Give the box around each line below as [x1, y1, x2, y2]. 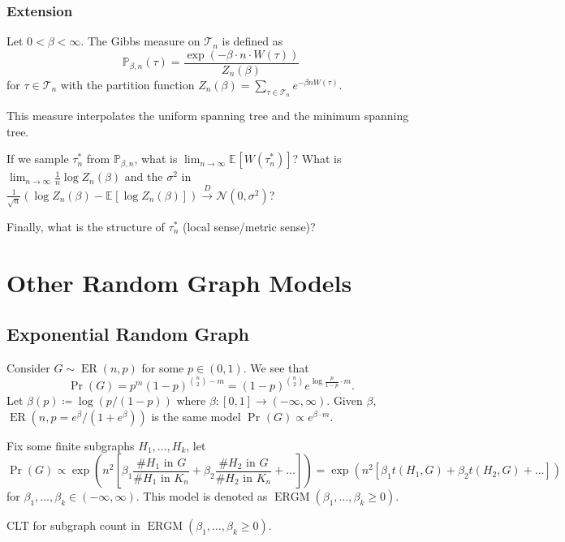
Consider [6, 359, 50, 376]
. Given [326, 392, 363, 409]
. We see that [243, 359, 309, 376]
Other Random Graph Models [6, 265, 352, 299]
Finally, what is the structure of [6, 217, 165, 234]
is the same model [151, 407, 241, 424]
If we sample [6, 150, 69, 167]
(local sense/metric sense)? [183, 217, 316, 234]
